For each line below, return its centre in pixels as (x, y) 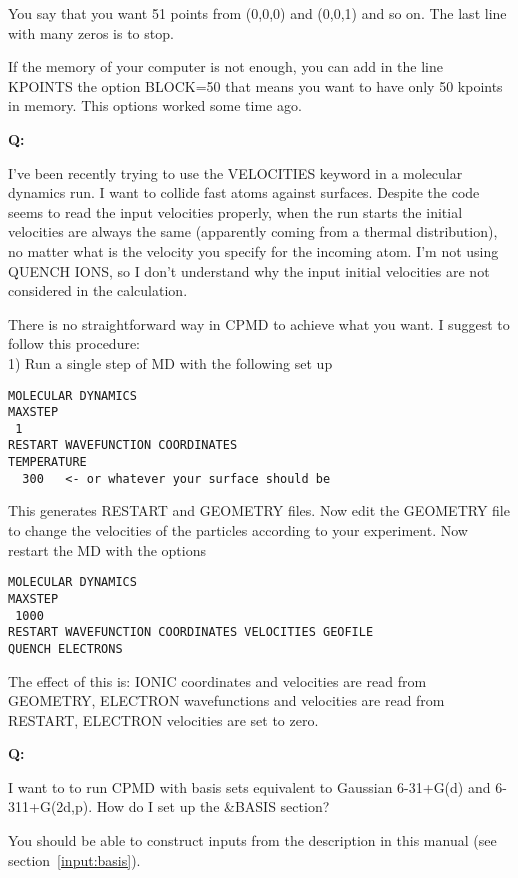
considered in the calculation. (98, 290)
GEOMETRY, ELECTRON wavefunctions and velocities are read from (226, 700)
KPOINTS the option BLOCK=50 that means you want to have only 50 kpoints (255, 85)
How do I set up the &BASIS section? (213, 806)
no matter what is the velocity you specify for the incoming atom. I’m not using (253, 250)
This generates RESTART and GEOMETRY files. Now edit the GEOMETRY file (259, 510)
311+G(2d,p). (50, 806)
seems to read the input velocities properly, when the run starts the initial (235, 211)
